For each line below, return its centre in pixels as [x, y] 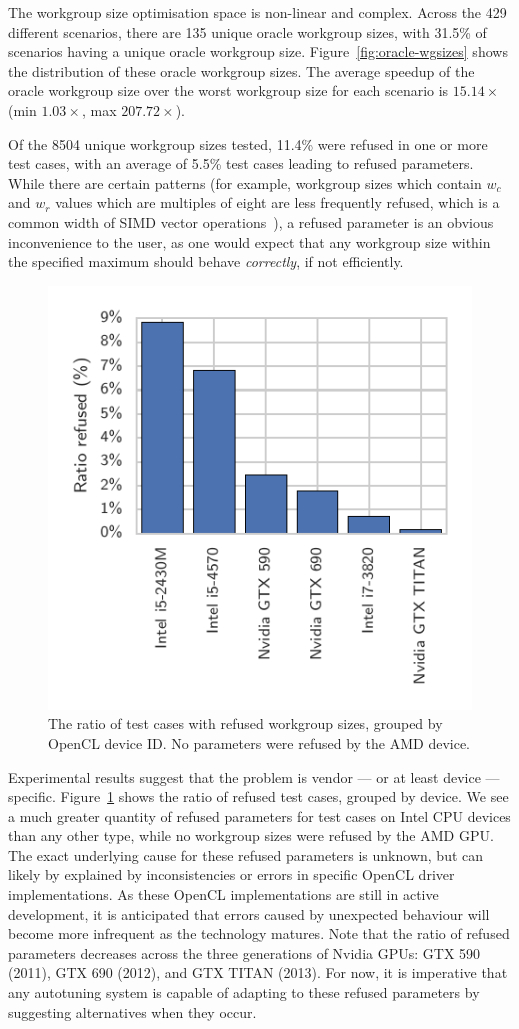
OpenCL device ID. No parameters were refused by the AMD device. [259, 742]
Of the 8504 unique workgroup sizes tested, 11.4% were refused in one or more [248, 143]
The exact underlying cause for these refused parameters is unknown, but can [246, 854]
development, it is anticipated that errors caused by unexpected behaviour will [249, 913]
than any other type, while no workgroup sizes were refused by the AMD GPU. [251, 835]
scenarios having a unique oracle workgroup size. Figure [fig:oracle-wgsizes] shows [258, 51]
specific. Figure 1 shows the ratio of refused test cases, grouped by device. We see [258, 796]
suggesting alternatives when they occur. [132, 1011]
